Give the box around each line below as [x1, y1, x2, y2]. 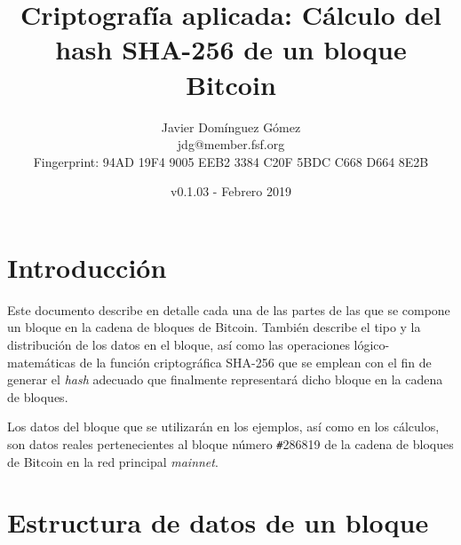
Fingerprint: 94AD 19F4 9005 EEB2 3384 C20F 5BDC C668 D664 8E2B [33, 152, 429, 170]
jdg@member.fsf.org [177, 135, 285, 154]
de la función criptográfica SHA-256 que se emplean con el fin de [79, 352, 432, 371]
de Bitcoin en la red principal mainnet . [7, 452, 219, 470]
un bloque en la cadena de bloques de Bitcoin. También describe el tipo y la [7, 318, 421, 336]
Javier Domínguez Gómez [161, 117, 301, 136]
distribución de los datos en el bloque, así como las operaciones [7, 336, 350, 353]
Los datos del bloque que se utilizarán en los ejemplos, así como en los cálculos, [7, 417, 440, 436]
